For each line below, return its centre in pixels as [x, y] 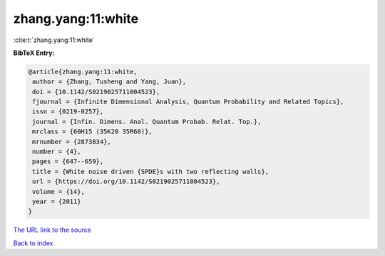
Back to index [33, 243]
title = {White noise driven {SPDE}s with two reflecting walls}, [151, 171]
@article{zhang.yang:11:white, [83, 72]
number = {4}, [57, 152]
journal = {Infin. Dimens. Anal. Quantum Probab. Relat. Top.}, [147, 122]
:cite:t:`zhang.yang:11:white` [54, 40]
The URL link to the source [52, 230]
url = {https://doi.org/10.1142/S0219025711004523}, [126, 181]
